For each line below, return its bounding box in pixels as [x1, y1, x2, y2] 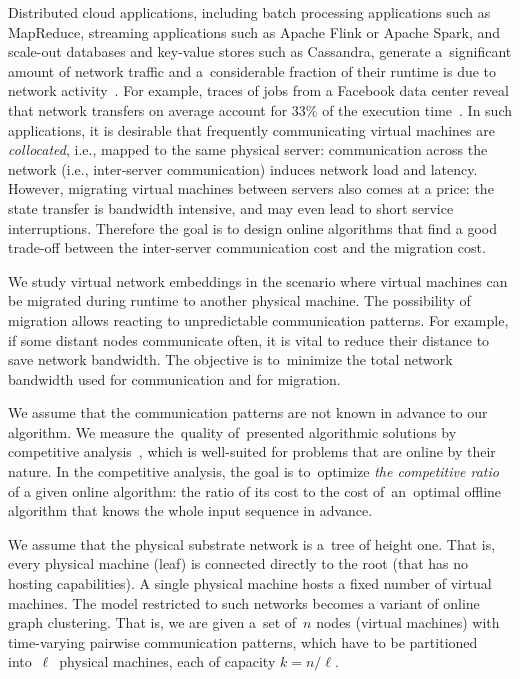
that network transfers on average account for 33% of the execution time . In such [8, 99, 513, 120]
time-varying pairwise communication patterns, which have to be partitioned [8, 631, 478, 652]
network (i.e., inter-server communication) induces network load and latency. [8, 158, 478, 179]
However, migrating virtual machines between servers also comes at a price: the [8, 178, 494, 199]
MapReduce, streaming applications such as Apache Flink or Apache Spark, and [8, 21, 500, 42]
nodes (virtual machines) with [316, 612, 500, 633]
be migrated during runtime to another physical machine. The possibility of [8, 290, 471, 311]
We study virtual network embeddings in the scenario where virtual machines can [8, 270, 508, 291]
